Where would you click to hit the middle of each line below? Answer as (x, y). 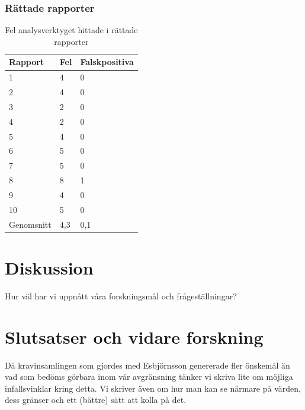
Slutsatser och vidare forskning (134, 336)
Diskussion (49, 267)
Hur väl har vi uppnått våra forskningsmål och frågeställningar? (121, 296)
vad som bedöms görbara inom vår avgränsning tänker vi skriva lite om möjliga (149, 377)
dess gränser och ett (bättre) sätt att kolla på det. (96, 400)
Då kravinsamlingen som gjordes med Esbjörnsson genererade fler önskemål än (147, 365)
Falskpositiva (107, 62)
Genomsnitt (30, 224)
